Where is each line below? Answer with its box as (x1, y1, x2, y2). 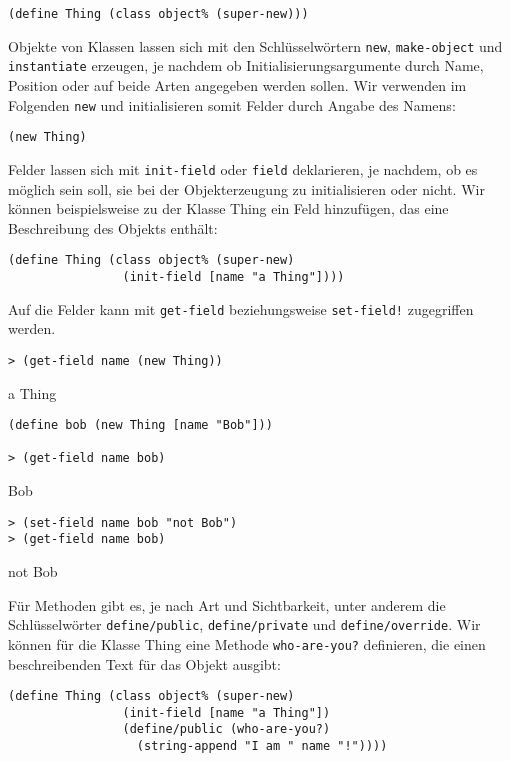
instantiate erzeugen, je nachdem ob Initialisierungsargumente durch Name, (8, 55, 484, 76)
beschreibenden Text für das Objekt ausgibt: (8, 653, 281, 674)
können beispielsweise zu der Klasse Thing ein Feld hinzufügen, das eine (8, 198, 449, 219)
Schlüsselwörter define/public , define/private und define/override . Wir (8, 614, 481, 635)
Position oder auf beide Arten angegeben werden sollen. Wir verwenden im (8, 74, 467, 95)
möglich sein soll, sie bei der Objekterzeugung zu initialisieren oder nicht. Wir (8, 178, 485, 199)
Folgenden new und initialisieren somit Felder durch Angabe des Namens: (8, 94, 456, 115)
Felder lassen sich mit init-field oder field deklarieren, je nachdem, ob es (8, 158, 478, 179)
